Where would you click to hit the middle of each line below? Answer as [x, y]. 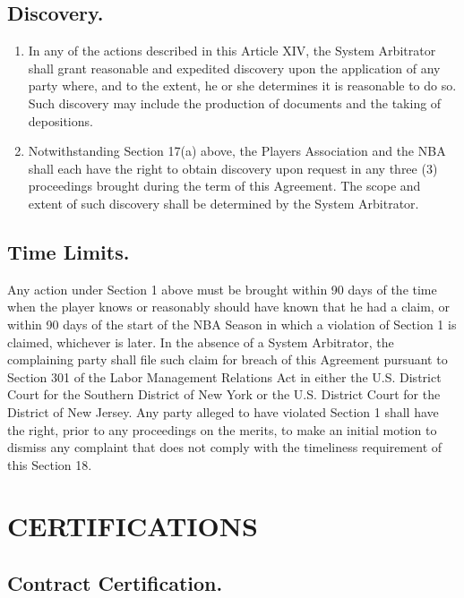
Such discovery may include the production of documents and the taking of [235, 103]
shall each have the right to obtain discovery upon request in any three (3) [233, 168]
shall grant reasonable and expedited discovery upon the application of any [234, 68]
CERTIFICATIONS [133, 526]
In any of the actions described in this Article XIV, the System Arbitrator [232, 51]
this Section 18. [50, 464]
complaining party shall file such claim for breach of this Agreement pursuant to [228, 359]
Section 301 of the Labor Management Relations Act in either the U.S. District [224, 376]
